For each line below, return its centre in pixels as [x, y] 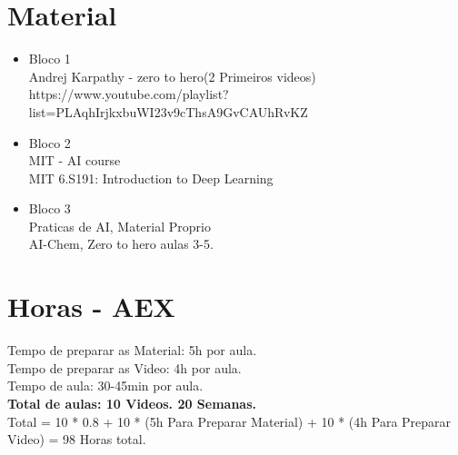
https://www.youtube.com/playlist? [129, 94]
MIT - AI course [75, 160]
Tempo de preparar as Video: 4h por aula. [124, 367]
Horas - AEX [91, 307]
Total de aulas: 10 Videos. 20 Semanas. [132, 403]
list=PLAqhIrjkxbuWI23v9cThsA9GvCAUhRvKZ [168, 111]
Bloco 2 [50, 142]
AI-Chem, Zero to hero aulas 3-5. [121, 244]
